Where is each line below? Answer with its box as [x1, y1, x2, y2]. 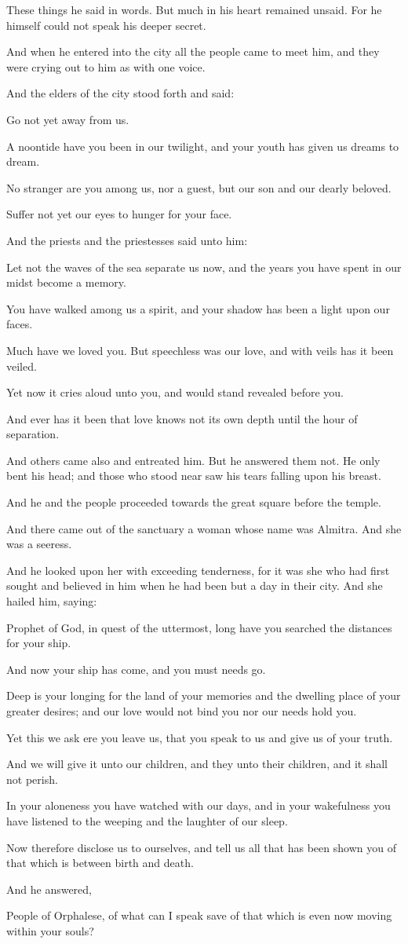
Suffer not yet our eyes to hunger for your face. [6, 206, 232, 222]
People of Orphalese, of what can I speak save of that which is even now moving [6, 907, 392, 924]
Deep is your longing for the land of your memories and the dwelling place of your [6, 687, 401, 704]
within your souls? [6, 922, 94, 939]
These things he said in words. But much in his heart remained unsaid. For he [6, 2, 382, 17]
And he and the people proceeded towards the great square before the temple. [6, 494, 381, 510]
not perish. [6, 770, 58, 787]
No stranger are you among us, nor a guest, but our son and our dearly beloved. [6, 179, 392, 196]
